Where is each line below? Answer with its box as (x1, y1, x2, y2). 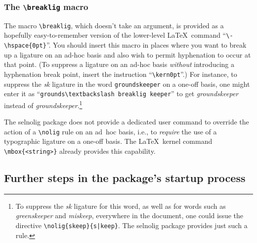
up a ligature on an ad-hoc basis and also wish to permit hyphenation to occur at (4, 49, 251, 60)
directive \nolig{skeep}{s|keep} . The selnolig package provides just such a (15, 220, 248, 231)
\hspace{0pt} (4, 42, 46, 50)
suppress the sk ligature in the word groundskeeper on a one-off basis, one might (4, 78, 250, 89)
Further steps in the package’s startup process (4, 170, 246, 185)
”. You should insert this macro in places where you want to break (46, 40, 247, 50)
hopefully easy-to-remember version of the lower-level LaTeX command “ (4, 30, 226, 40)
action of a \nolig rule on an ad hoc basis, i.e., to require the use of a (4, 126, 217, 136)
